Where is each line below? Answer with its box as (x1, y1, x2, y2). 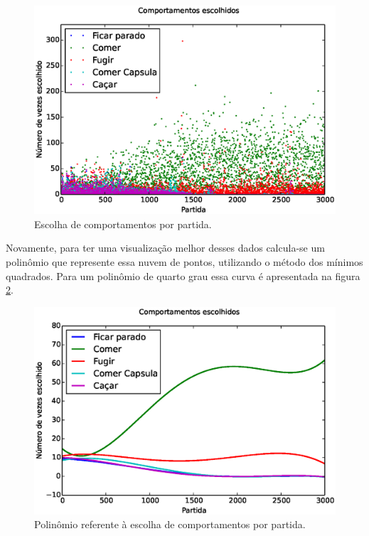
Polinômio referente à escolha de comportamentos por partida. (34, 517, 306, 532)
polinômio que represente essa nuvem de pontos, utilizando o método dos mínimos (6, 254, 363, 269)
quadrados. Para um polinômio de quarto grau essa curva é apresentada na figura (6, 268, 360, 283)
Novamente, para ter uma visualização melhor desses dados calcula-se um (6, 240, 325, 255)
